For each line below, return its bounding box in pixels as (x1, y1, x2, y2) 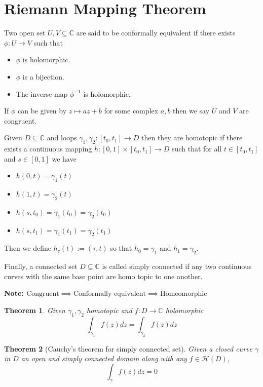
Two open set (4, 27, 46, 38)
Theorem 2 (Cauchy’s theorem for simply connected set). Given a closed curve (4, 343, 252, 354)
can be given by (18, 105, 67, 116)
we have (52, 153, 77, 164)
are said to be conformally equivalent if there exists (76, 27, 236, 38)
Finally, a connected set (4, 261, 78, 272)
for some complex (104, 105, 159, 116)
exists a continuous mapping (4, 143, 92, 154)
